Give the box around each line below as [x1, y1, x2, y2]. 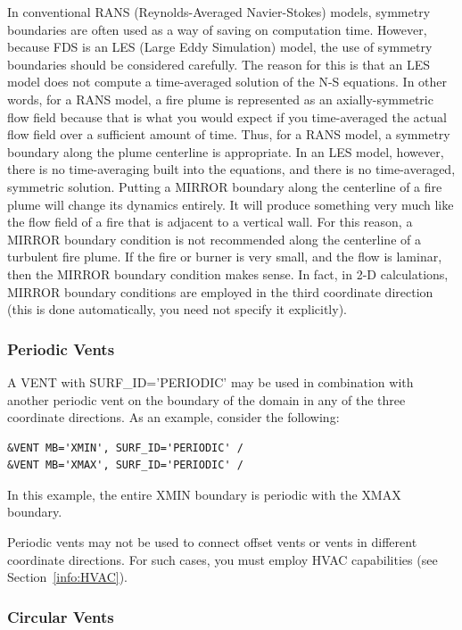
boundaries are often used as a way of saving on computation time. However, [7, 20, 427, 38]
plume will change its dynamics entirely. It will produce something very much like [7, 195, 454, 213]
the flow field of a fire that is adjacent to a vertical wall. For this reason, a [7, 212, 413, 231]
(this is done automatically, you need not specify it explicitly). [7, 300, 347, 319]
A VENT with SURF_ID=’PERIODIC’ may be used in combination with [7, 372, 414, 391]
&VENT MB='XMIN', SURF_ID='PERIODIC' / [7, 441, 243, 454]
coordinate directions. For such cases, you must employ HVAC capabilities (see [7, 550, 438, 568]
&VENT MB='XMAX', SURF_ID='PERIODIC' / [7, 459, 243, 472]
